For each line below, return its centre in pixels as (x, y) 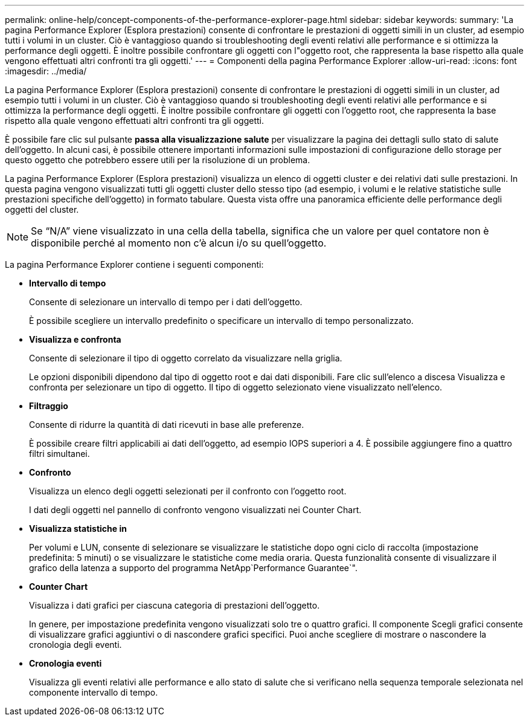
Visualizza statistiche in (78, 529)
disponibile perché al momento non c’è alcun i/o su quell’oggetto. (179, 243)
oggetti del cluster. (42, 209)
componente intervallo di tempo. (94, 692)
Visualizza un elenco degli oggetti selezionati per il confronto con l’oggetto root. (188, 491)
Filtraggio (49, 406)
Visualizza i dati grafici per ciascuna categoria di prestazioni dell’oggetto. (175, 605)
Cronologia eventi (66, 663)
